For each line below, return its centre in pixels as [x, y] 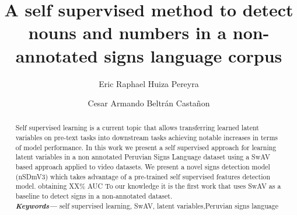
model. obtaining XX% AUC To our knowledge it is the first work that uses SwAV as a [148, 186]
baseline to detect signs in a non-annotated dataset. [94, 196]
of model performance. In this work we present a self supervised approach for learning [146, 147]
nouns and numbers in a [127, 32]
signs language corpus [193, 55]
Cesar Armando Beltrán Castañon [149, 103]
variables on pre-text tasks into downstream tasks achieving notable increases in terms [147, 138]
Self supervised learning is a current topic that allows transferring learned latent [137, 128]
